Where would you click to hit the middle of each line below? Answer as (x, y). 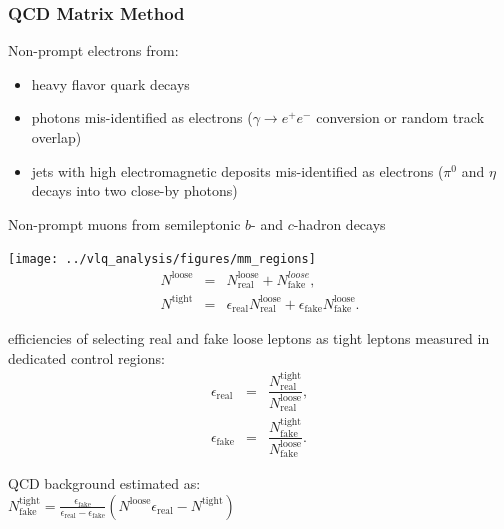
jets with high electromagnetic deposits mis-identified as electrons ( (237, 170)
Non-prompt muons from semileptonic (124, 223)
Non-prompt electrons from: (93, 50)
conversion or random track (400, 117)
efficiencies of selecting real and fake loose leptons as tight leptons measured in (249, 338)
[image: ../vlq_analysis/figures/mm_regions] (162, 259)
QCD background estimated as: (104, 483)
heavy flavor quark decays (110, 83)
